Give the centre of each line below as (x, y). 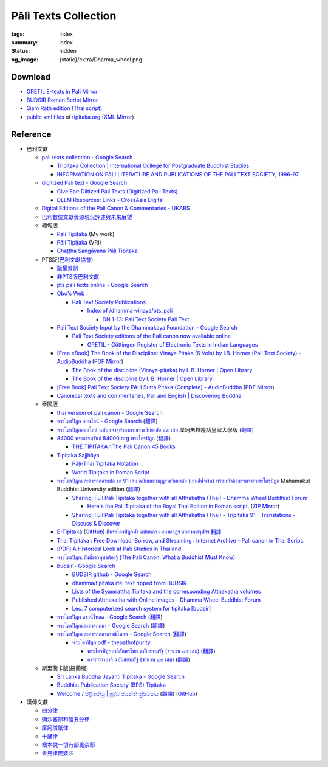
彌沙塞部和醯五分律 (66, 719)
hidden (68, 51)
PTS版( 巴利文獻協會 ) (67, 259)
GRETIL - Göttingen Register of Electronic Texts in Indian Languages (173, 344)
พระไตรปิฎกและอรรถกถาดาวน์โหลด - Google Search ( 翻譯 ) (122, 634)
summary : (25, 42)
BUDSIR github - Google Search (112, 574)
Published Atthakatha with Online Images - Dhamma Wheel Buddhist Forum (166, 600)
